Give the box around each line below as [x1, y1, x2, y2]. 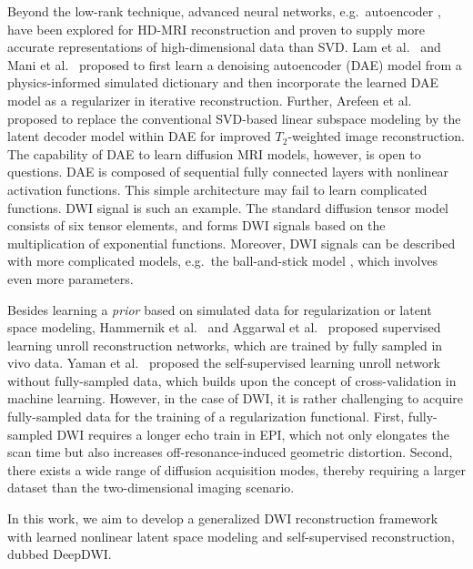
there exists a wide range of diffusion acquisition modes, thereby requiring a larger [7, 460, 466, 479]
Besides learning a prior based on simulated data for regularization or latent [7, 300, 432, 319]
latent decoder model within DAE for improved [7, 127, 271, 146]
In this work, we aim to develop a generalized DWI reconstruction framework [7, 509, 438, 528]
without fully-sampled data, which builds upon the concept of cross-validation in [7, 371, 457, 390]
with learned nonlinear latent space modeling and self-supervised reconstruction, [7, 526, 455, 545]
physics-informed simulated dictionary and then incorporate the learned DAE [7, 73, 439, 92]
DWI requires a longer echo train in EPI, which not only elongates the [56, 424, 449, 443]
